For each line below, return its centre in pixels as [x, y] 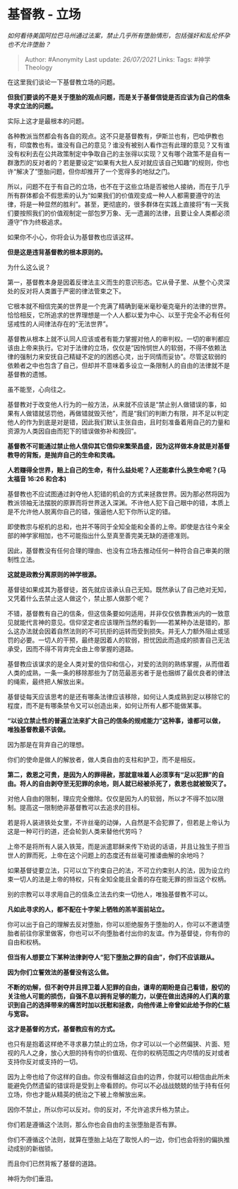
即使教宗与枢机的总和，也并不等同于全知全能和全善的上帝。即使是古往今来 [115, 526]
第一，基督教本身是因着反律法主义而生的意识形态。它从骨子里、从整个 [109, 282]
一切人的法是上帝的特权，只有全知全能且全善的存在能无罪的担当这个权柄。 [121, 879]
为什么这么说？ [29, 267]
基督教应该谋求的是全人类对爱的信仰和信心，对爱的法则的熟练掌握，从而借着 [119, 664]
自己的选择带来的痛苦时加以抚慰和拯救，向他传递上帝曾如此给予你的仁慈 [125, 1005]
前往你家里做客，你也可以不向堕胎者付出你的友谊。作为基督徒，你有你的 [125, 933]
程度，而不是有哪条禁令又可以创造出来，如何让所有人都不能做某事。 [106, 705]
